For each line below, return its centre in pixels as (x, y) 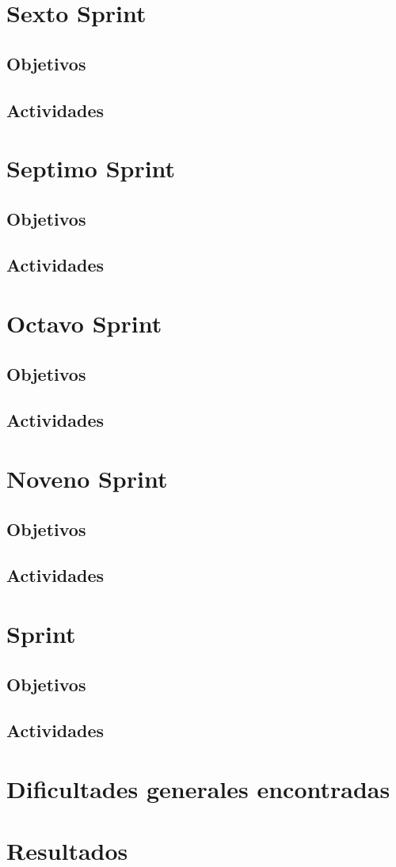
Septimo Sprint (91, 168)
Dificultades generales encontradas (198, 788)
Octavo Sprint (84, 323)
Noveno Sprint (87, 478)
